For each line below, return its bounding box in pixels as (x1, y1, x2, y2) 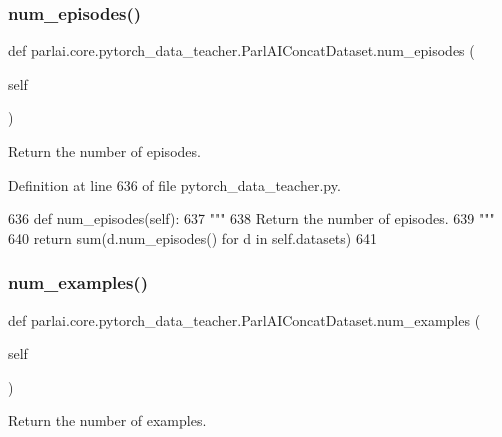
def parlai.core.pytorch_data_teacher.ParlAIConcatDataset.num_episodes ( (8, 40, 475, 61)
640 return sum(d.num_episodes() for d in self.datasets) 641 (8, 227, 377, 248)
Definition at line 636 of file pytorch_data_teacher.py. (8, 174, 341, 195)
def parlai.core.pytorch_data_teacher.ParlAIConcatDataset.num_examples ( (8, 309, 481, 330)
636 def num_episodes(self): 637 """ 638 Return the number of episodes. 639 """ (8, 208, 495, 229)
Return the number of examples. (8, 410, 207, 431)
